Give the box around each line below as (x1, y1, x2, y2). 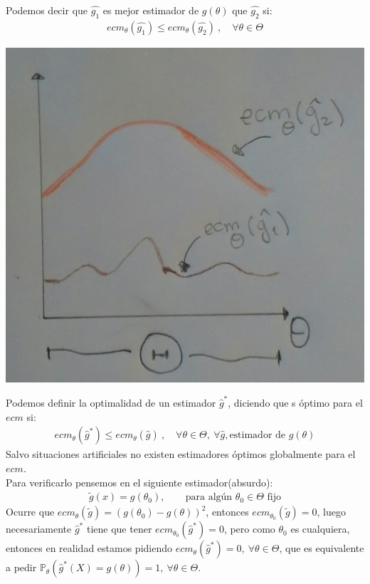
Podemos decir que (6, 3, 88, 17)
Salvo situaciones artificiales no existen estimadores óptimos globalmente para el (6, 447, 356, 462)
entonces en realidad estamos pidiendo (6, 541, 172, 556)
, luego (317, 504, 346, 519)
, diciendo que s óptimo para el (228, 395, 363, 410)
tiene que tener (86, 521, 152, 536)
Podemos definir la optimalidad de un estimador (6, 395, 216, 410)
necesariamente (6, 521, 72, 536)
